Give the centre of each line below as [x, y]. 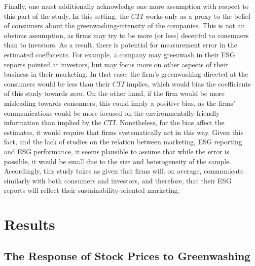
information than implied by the [53, 122]
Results [30, 224]
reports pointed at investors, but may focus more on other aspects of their [116, 64]
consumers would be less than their [57, 83]
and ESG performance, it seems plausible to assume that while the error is [117, 151]
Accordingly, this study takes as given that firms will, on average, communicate [124, 171]
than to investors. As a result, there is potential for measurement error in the [121, 45]
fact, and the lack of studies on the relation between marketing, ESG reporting [123, 142]
